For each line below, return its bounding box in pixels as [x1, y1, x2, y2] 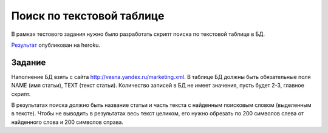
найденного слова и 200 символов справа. [11, 118, 124, 126]
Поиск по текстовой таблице [11, 9, 165, 22]
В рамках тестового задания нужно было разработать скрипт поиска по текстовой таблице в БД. [11, 30, 265, 38]
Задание [11, 57, 46, 67]
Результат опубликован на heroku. [11, 41, 100, 49]
